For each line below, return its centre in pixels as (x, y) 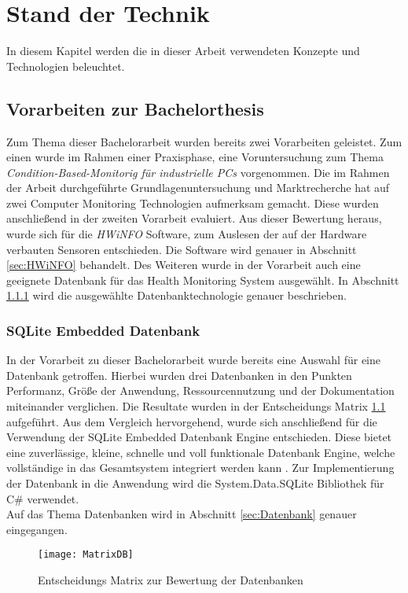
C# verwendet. (43, 498)
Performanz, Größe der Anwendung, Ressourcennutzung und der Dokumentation (200, 390)
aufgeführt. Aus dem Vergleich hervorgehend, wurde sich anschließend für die (192, 421)
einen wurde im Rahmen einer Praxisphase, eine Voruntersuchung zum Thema (195, 157)
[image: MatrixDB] (86, 555)
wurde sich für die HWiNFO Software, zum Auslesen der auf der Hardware (187, 234)
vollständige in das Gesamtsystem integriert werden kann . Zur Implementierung (200, 468)
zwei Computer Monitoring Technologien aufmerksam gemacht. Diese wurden (193, 203)
